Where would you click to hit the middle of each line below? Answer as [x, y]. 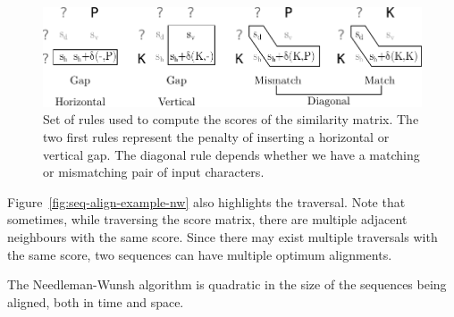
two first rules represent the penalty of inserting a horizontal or [216, 136]
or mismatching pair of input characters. [154, 172]
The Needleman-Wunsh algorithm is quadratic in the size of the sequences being [227, 284]
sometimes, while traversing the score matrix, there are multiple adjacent [207, 219]
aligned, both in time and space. [96, 301]
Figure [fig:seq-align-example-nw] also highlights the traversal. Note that [206, 201]
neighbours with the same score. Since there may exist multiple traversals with [223, 236]
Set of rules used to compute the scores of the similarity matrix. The [231, 119]
